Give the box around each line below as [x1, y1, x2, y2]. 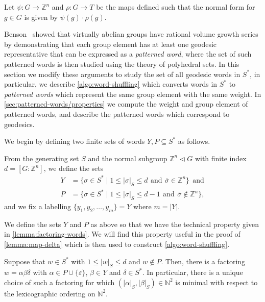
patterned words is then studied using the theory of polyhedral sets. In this [4, 58, 239, 69]
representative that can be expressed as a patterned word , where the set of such [4, 48, 252, 59]
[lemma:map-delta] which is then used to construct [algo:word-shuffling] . [4, 238, 230, 249]
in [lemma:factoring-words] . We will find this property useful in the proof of [4, 229, 240, 239]
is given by [24, 11, 58, 22]
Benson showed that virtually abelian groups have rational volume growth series [4, 29, 258, 39]
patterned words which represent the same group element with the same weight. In [4, 88, 261, 99]
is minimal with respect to [175, 276, 258, 287]
